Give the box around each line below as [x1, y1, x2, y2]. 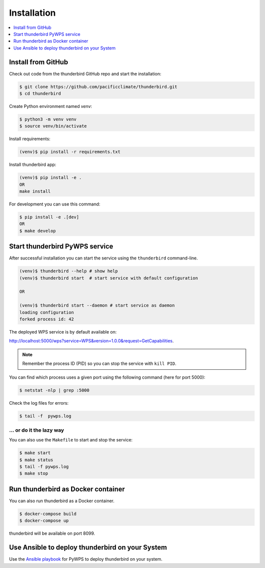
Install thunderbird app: [9, 162, 56, 168]
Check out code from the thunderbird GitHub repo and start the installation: [9, 71, 161, 77]
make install [19, 189, 51, 194]
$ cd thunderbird [19, 91, 61, 96]
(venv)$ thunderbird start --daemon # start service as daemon [19, 303, 175, 309]
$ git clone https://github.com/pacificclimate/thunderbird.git [19, 84, 178, 89]
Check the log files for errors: [9, 400, 69, 406]
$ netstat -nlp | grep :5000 [19, 387, 90, 393]
